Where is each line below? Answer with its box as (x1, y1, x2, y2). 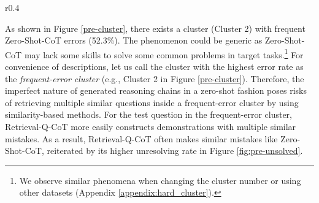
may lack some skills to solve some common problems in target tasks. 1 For (24, 46, 304, 61)
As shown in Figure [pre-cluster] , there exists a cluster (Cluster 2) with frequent (5, 21, 306, 34)
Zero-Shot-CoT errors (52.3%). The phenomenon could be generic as (5, 34, 263, 47)
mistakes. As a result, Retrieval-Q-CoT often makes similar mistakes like (5, 132, 278, 145)
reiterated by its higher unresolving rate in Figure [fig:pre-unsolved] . (47, 144, 303, 157)
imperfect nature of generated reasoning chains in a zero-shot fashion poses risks (5, 84, 307, 97)
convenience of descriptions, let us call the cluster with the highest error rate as (5, 60, 304, 73)
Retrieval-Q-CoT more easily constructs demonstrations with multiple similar (5, 120, 296, 132)
